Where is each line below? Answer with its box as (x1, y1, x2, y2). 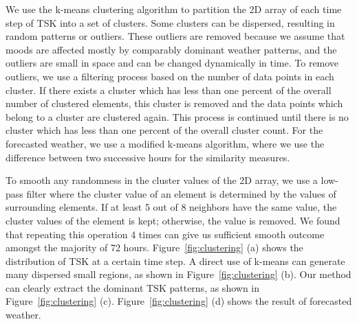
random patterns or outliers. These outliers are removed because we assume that (6, 29, 345, 43)
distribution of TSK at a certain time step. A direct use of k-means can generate (6, 253, 345, 268)
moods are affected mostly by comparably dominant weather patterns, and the (6, 42, 337, 56)
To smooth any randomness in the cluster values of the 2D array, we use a (6, 173, 318, 187)
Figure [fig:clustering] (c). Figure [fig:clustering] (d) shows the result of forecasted (6, 294, 352, 308)
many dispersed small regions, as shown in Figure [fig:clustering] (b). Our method (6, 267, 351, 281)
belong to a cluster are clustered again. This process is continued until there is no (6, 109, 349, 124)
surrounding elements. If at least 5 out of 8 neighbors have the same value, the (6, 200, 337, 214)
